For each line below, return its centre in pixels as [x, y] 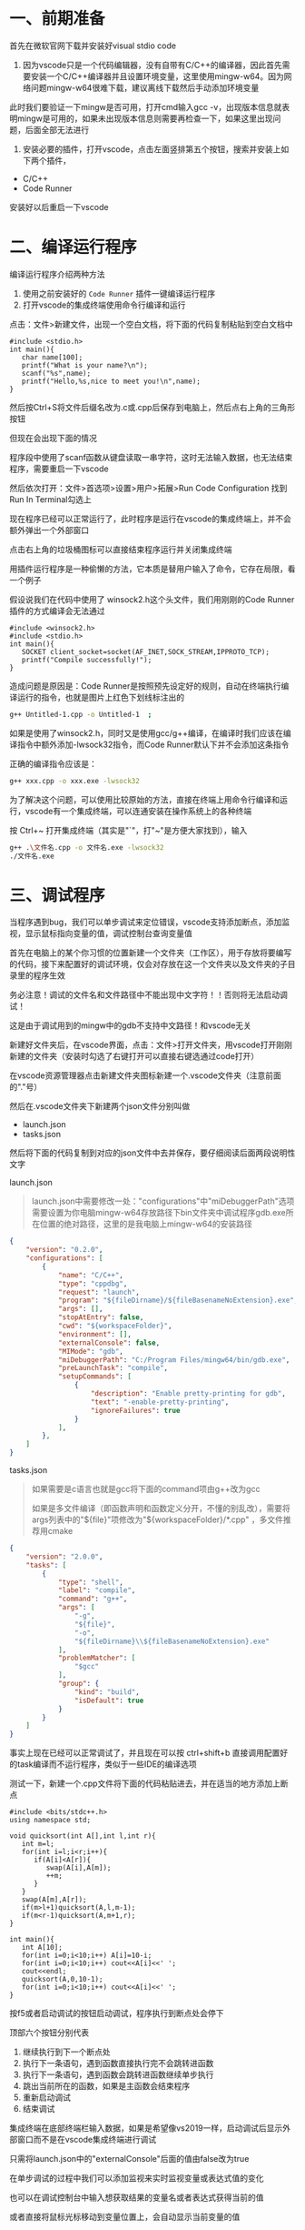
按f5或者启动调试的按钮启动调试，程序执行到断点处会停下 [117, 2013]
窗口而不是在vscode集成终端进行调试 [87, 2140]
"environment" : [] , [94, 1334]
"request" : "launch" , [99, 1292]
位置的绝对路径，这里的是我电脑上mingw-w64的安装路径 [146, 1224]
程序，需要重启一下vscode [59, 469]
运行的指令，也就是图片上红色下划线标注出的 [100, 697]
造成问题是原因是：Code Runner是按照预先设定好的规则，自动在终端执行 [145, 686]
